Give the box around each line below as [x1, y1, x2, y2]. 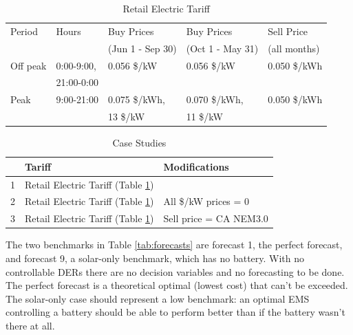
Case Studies [112, 136, 167, 150]
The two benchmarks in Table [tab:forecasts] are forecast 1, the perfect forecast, [6, 237, 343, 252]
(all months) [268, 41, 320, 55]
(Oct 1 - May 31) [186, 41, 259, 55]
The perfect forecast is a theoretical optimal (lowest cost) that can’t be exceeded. [6, 278, 348, 292]
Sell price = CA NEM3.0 [163, 211, 268, 226]
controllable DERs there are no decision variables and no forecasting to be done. [6, 264, 345, 279]
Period [10, 23, 38, 38]
